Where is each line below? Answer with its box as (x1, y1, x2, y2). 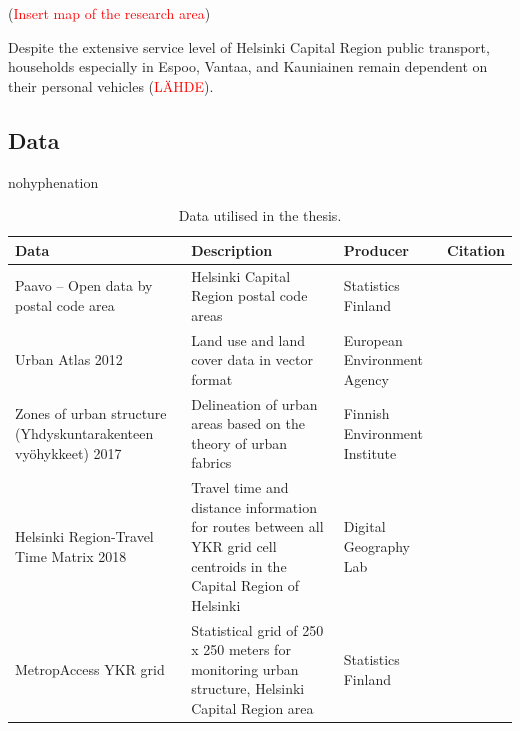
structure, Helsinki (191, 678, 305, 699)
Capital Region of (191, 575, 300, 596)
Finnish (343, 403, 390, 424)
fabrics (191, 452, 232, 473)
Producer (343, 239, 409, 260)
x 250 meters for (191, 639, 291, 660)
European (343, 329, 403, 350)
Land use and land (191, 329, 306, 350)
